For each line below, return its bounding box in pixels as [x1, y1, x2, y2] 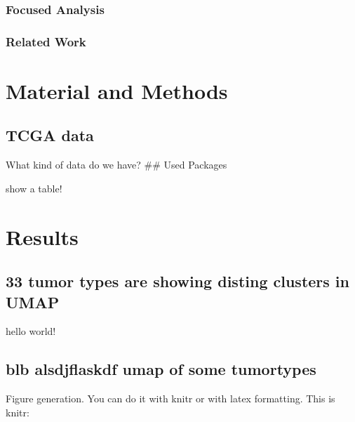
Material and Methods [6, 76, 228, 105]
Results [6, 222, 79, 251]
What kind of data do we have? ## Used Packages [6, 157, 227, 172]
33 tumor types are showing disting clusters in [6, 270, 349, 292]
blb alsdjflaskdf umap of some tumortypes [6, 358, 316, 380]
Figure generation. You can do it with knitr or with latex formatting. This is [6, 391, 335, 406]
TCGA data [6, 124, 94, 146]
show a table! [6, 180, 62, 195]
